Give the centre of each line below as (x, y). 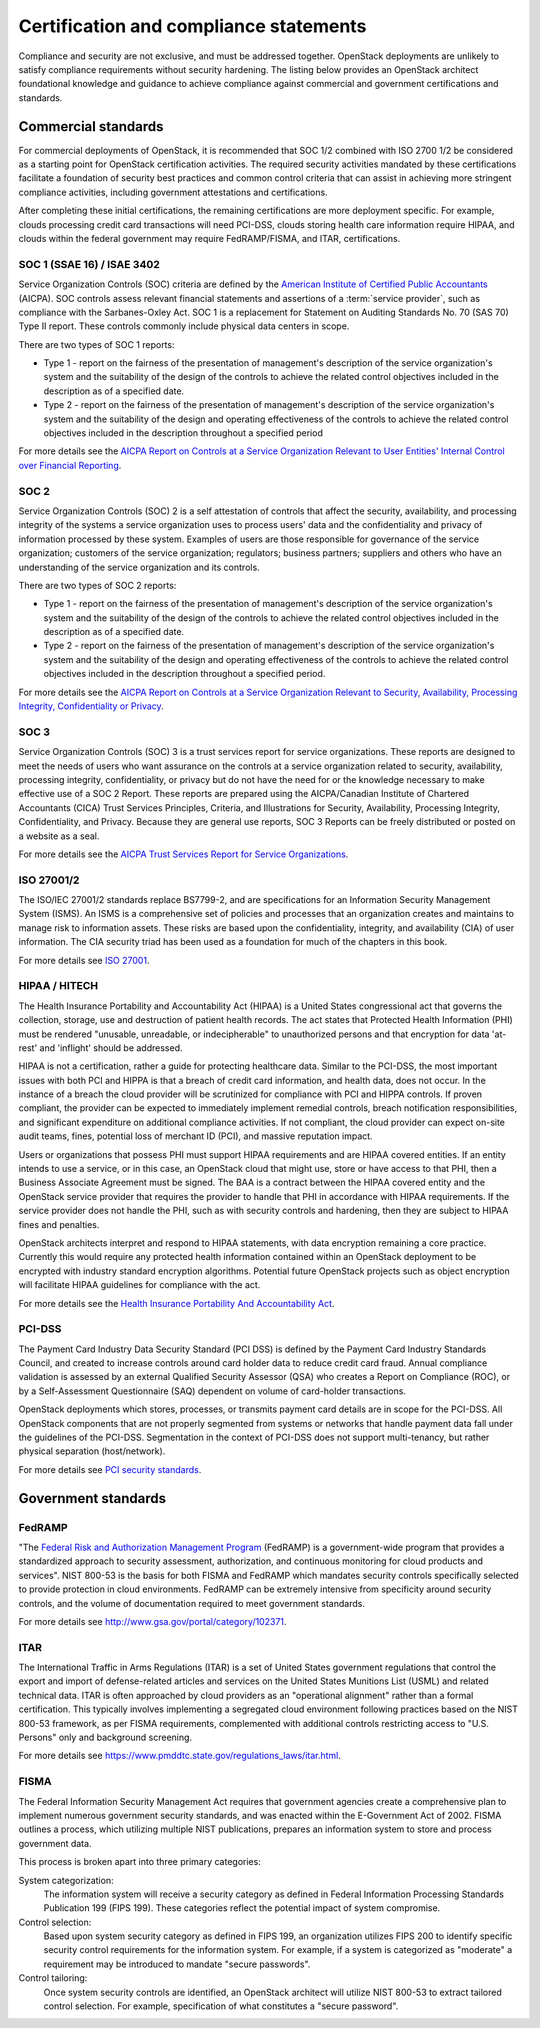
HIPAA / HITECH (58, 986)
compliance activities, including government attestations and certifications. (173, 192)
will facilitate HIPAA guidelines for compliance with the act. (139, 1285)
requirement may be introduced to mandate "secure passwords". (177, 1964)
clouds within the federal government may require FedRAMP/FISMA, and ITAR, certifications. (209, 238)
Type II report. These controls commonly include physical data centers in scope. (184, 326)
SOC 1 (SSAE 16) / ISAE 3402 (89, 264)
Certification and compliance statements (192, 26)
